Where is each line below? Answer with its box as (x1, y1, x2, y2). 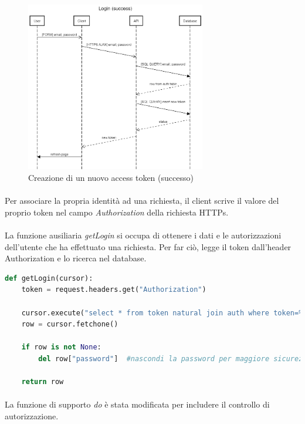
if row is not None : (21, 343, 101, 352)
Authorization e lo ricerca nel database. (5, 252, 147, 264)
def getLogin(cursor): (5, 274, 93, 282)
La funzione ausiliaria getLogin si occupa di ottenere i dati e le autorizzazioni (5, 229, 282, 241)
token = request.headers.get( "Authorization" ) (21, 285, 206, 294)
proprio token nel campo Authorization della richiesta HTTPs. (5, 206, 229, 218)
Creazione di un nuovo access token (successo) (28, 171, 194, 184)
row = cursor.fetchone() (21, 320, 118, 329)
